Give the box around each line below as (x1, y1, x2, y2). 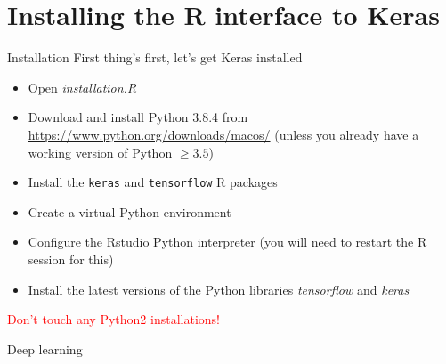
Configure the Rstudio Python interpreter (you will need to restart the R (28, 232, 427, 251)
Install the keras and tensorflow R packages (28, 173, 278, 191)
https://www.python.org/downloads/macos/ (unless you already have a (28, 125, 419, 143)
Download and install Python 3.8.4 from (28, 108, 248, 126)
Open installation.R (28, 77, 137, 96)
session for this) (28, 249, 114, 268)
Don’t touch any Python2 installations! (7, 310, 220, 328)
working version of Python (28, 142, 173, 161)
